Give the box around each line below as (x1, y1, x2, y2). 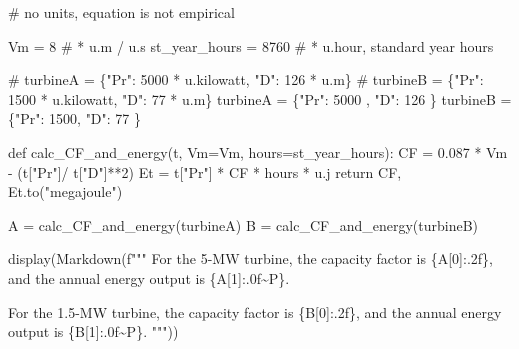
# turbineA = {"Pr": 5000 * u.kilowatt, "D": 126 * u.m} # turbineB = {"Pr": (8, 69, 484, 90)
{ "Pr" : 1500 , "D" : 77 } (8, 108, 142, 129)
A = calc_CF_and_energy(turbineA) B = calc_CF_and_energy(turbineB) (8, 214, 479, 235)
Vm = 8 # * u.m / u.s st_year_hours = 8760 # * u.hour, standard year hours (8, 35, 494, 56)
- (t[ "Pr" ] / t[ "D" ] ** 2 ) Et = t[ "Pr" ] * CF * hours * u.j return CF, (8, 161, 402, 182)
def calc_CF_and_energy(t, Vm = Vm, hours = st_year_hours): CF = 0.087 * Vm (8, 141, 508, 162)
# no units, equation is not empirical (8, 2, 235, 22)
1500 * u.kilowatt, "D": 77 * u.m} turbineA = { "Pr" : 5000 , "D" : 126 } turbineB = (8, 88, 512, 109)
